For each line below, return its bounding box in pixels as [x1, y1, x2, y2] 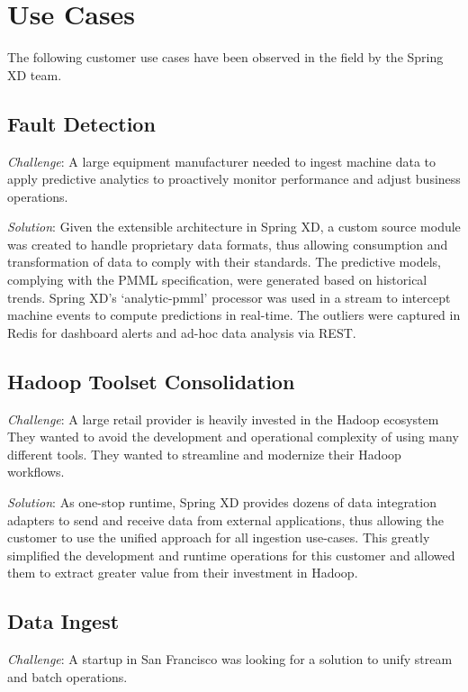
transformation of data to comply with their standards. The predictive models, [7, 252, 441, 271]
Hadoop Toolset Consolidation [7, 367, 295, 395]
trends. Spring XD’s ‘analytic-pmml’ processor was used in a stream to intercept [7, 287, 451, 306]
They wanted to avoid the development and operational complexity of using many [7, 427, 459, 446]
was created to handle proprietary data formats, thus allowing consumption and [7, 234, 448, 253]
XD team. [7, 65, 62, 84]
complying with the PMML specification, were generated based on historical [7, 270, 427, 289]
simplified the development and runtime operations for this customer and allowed [7, 545, 455, 564]
